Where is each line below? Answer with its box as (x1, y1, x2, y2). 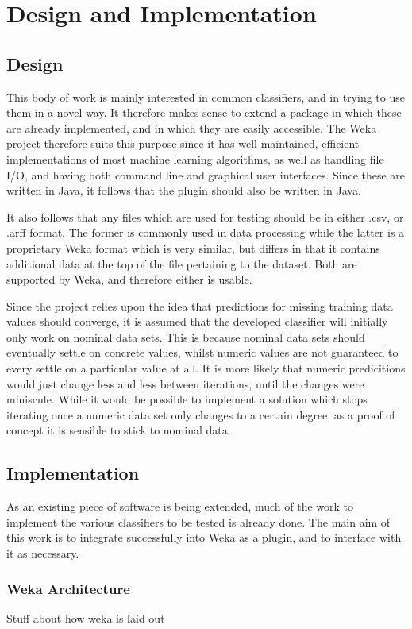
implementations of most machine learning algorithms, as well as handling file (6, 150, 384, 167)
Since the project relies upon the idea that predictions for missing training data (6, 297, 393, 314)
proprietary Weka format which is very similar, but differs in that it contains (6, 239, 380, 256)
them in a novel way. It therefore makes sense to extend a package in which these (6, 104, 402, 121)
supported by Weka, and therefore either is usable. (6, 271, 252, 287)
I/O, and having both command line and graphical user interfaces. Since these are (6, 166, 406, 183)
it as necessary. (6, 545, 79, 561)
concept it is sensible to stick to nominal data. (6, 422, 231, 438)
